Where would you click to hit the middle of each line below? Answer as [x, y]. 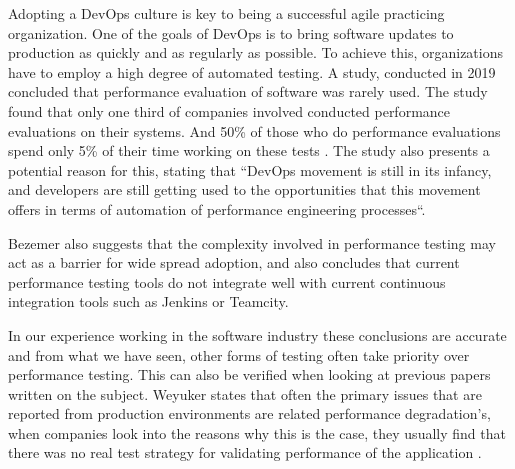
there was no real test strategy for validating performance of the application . [245, 452]
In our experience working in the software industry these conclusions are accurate [257, 334]
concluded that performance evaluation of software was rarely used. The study [248, 91]
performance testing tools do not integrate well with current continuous [227, 281]
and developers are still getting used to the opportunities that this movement [244, 189]
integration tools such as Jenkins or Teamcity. [148, 301]
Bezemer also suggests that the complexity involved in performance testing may [252, 242]
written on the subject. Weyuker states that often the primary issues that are [245, 393]
